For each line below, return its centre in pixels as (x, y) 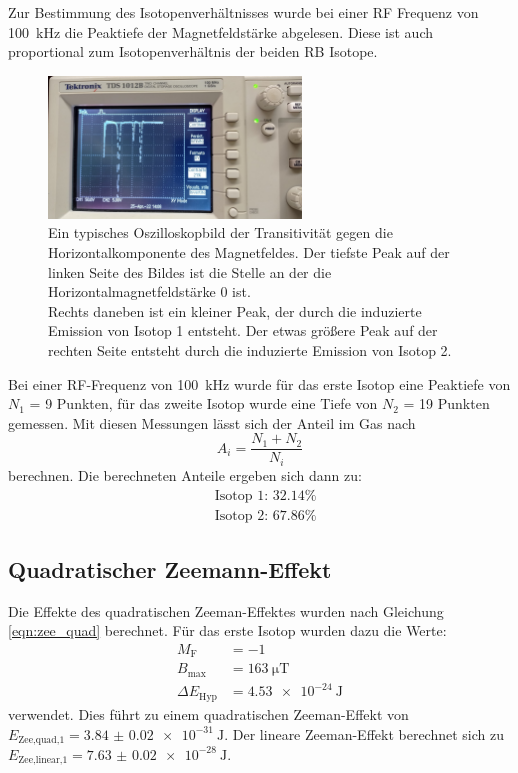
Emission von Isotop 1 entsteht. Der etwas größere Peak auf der (243, 330)
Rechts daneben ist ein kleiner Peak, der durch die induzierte (235, 310)
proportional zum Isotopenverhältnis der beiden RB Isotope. (193, 51)
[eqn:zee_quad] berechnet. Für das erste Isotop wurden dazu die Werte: (227, 630)
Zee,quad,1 (41, 739)
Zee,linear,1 (43, 760)
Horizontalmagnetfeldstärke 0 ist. (149, 291)
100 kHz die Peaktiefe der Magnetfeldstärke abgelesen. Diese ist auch (221, 31)
